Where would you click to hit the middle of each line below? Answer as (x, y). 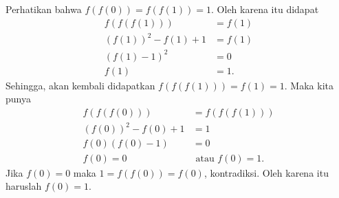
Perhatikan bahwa (44, 9)
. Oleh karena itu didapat (265, 9)
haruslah (24, 186)
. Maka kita (309, 85)
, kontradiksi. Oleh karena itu (266, 172)
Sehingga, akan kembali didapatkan (80, 85)
